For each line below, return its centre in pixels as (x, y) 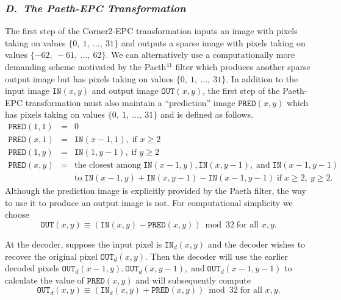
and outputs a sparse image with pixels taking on (213, 42)
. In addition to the (262, 78)
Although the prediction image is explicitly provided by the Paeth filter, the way (156, 191)
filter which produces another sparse (243, 66)
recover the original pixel (51, 256)
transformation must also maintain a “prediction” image (130, 102)
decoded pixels (32, 268)
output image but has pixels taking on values (89, 78)
